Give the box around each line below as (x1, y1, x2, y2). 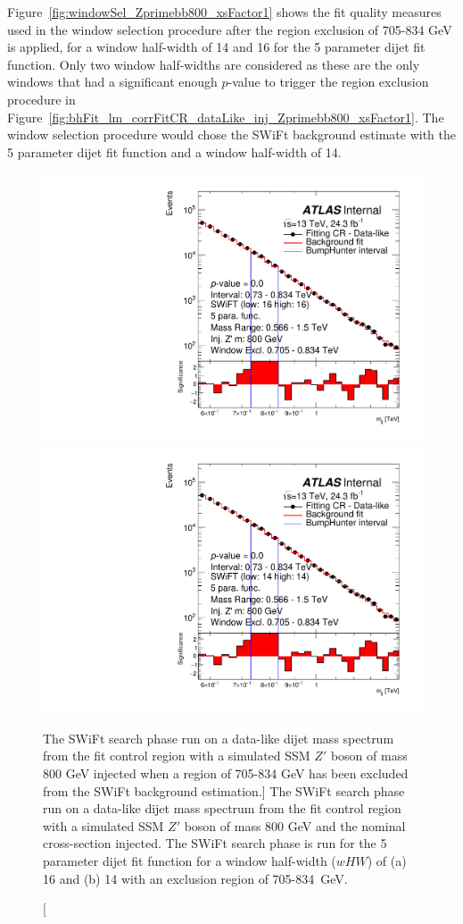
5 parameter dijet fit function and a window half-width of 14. (7, 142, 342, 161)
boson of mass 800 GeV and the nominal (184, 816, 406, 835)
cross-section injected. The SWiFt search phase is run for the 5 (43, 834, 387, 853)
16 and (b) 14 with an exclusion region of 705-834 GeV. (43, 869, 348, 887)
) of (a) (367, 852, 407, 869)
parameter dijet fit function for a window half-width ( (43, 852, 336, 869)
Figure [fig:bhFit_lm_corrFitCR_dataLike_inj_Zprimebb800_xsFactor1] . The (7, 107, 444, 126)
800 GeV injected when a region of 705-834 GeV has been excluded (43, 764, 409, 783)
